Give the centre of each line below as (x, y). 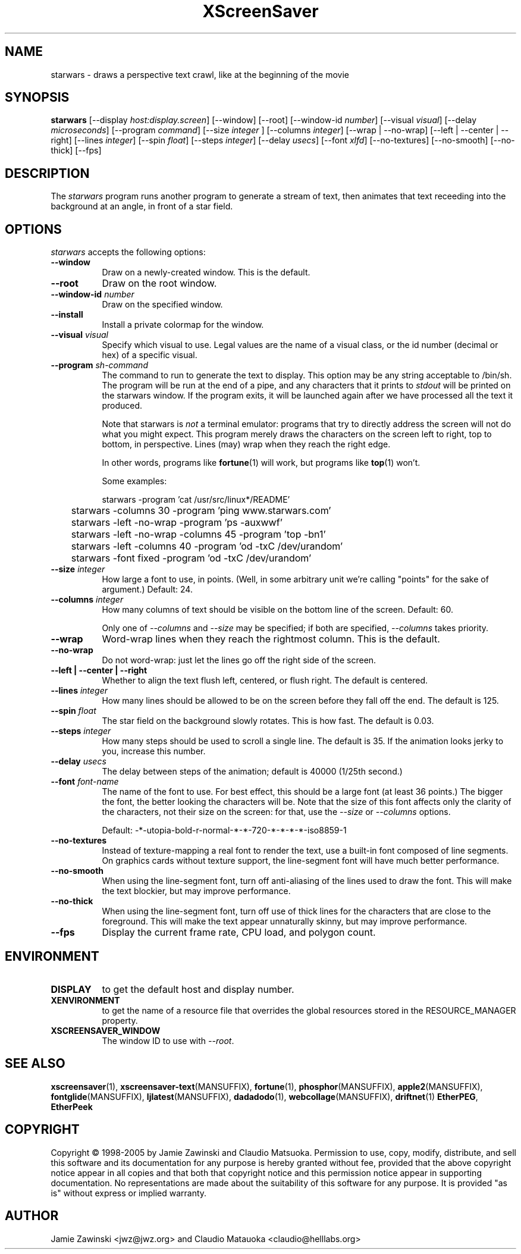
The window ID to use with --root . (168, 1040)
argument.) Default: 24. (147, 590)
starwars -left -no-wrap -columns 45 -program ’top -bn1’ (198, 534)
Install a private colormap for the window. (183, 325)
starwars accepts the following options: (128, 252)
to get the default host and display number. (198, 989)
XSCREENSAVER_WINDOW (106, 1030)
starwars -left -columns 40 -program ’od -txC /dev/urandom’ (207, 546)
